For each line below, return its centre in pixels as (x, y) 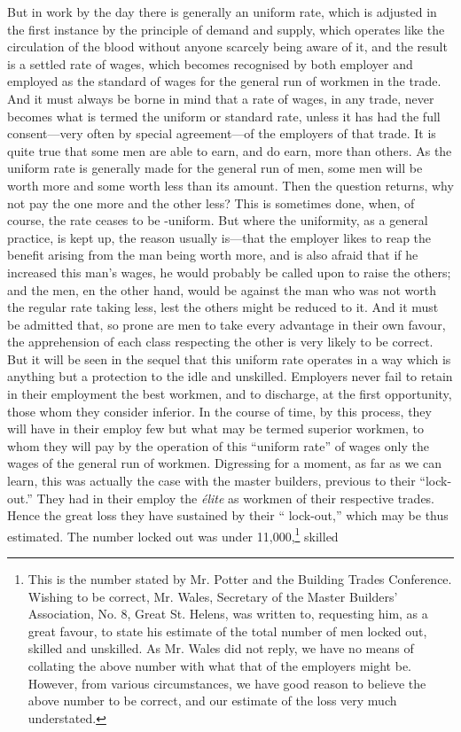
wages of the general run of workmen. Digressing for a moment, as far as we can (224, 463)
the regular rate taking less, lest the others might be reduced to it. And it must (223, 307)
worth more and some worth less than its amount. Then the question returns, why (230, 185)
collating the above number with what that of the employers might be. (220, 666)
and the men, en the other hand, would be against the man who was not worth (222, 289)
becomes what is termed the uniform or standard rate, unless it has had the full (224, 116)
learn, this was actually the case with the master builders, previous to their (211, 481)
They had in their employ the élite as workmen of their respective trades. (236, 498)
